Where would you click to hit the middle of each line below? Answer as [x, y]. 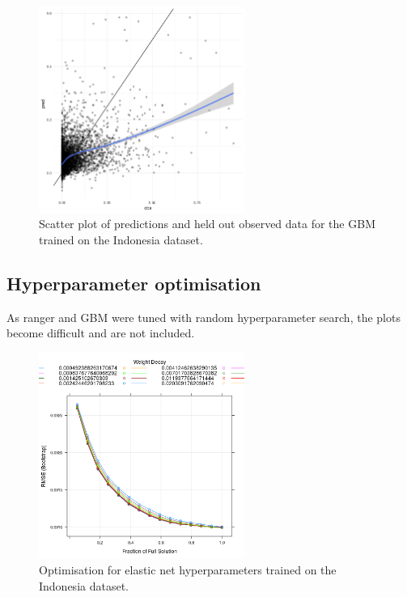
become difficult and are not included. [101, 333]
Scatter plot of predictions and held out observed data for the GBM [207, 224]
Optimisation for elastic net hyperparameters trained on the [188, 570]
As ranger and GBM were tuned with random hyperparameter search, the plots [203, 317]
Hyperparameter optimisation [134, 284]
